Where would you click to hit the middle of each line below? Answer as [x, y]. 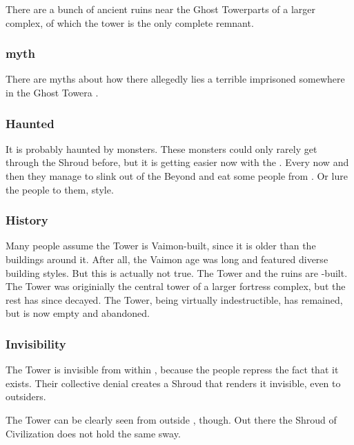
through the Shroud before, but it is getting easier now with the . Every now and [177, 162]
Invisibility [36, 343]
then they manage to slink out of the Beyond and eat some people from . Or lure [177, 176]
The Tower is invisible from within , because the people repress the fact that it [172, 370]
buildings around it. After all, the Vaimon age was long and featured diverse [167, 259]
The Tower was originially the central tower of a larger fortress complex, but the [176, 286]
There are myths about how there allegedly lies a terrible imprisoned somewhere [175, 79]
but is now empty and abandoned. [78, 313]
